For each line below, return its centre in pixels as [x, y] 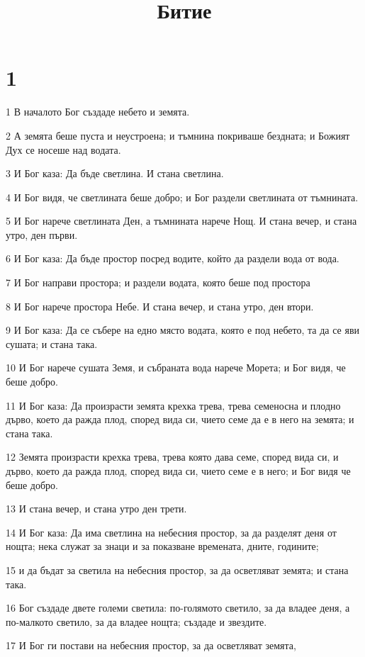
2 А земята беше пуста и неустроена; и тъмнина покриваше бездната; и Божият [178, 135]
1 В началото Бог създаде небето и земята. [98, 112]
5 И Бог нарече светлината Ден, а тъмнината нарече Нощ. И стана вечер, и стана [181, 221]
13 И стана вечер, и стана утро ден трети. [96, 509]
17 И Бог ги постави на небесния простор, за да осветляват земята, [151, 645]
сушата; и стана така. [52, 343]
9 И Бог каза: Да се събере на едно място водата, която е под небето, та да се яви [182, 330]
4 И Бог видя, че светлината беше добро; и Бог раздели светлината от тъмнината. [182, 197]
